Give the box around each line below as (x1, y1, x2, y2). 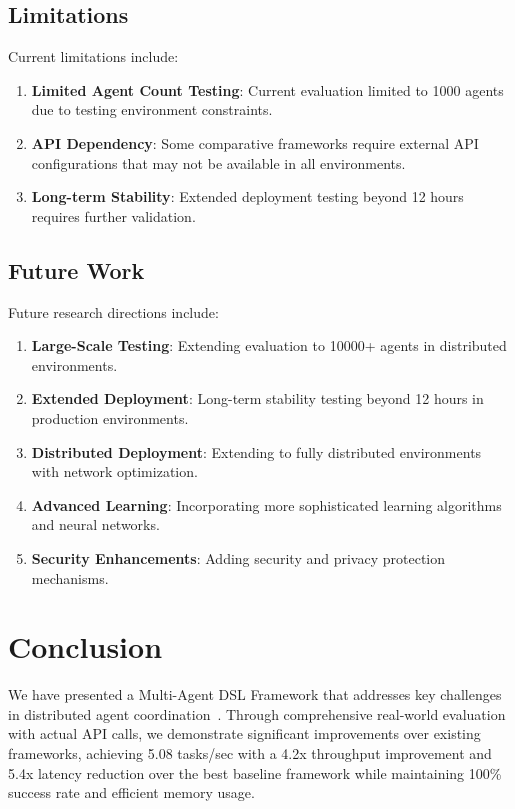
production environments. (31, 407, 189, 428)
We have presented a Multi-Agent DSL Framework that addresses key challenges (8, 684, 502, 705)
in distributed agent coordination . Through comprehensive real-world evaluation (8, 703, 506, 724)
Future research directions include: (8, 301, 219, 322)
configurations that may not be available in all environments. (31, 152, 406, 173)
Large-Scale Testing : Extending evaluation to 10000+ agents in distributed (31, 335, 507, 356)
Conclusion (8, 626, 163, 667)
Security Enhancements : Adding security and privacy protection (31, 547, 446, 568)
